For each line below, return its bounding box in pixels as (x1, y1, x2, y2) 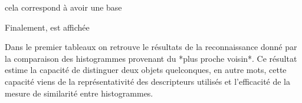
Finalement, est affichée (5, 21, 90, 33)
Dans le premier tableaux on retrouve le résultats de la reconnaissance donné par (5, 41, 297, 53)
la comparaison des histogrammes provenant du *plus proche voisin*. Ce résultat (5, 52, 297, 64)
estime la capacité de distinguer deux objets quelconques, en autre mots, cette (5, 64, 287, 76)
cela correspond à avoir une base (5, 1, 122, 13)
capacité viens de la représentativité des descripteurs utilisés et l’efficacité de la (5, 75, 291, 87)
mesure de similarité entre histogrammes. (5, 87, 153, 99)
